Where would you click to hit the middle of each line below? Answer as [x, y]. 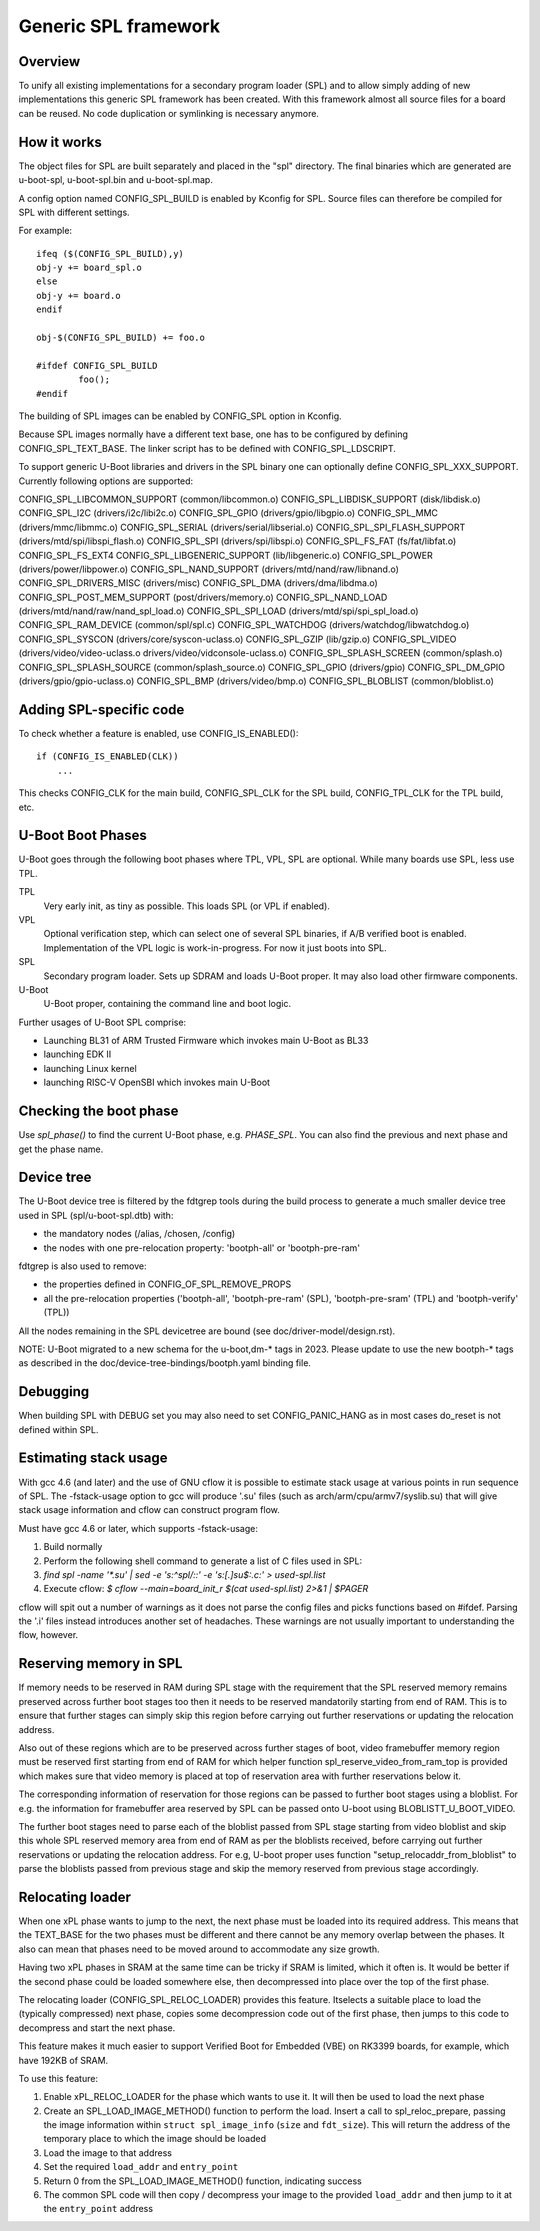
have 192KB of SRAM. [63, 2060]
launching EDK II [77, 1054]
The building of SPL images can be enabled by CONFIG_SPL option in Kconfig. [180, 416]
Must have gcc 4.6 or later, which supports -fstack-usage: [138, 1528]
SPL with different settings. [74, 212]
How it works [60, 141]
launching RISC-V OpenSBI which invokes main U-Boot [156, 1082]
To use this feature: [58, 2078]
